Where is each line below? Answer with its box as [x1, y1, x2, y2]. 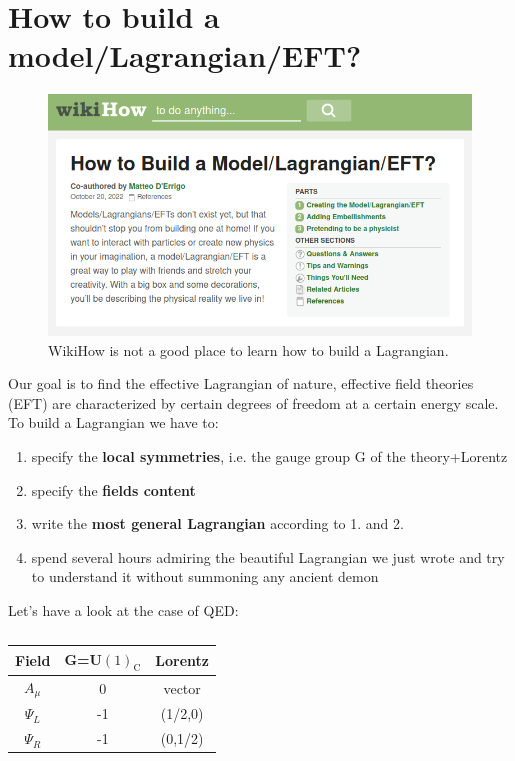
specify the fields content [31, 479, 196, 500]
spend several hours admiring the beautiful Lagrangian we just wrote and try [31, 546, 505, 567]
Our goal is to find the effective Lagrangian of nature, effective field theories [8, 373, 474, 394]
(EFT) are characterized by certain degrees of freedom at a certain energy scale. [8, 392, 499, 413]
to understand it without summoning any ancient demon [31, 566, 379, 587]
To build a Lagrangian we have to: [8, 412, 219, 433]
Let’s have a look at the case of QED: [8, 599, 239, 620]
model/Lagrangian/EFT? [8, 35, 362, 76]
